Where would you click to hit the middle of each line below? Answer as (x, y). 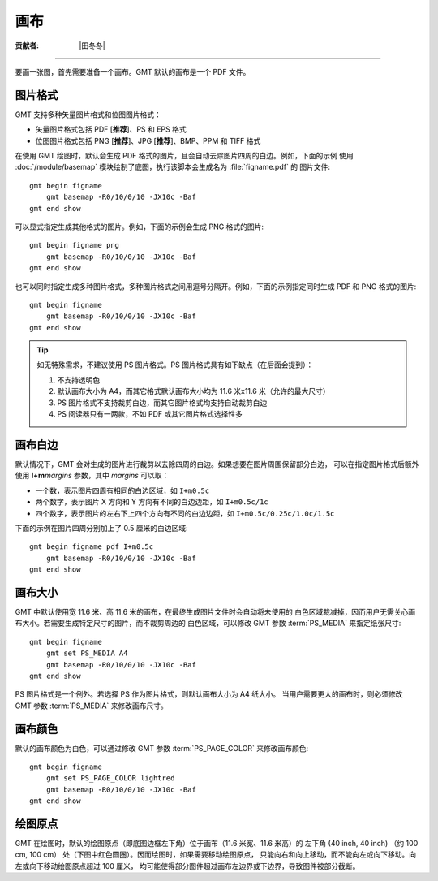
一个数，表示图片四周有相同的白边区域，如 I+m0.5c (122, 490)
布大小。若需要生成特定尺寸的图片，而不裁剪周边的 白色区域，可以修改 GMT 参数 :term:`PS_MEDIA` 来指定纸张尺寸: (208, 623)
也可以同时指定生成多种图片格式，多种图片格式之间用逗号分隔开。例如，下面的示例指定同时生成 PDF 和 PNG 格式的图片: (216, 286)
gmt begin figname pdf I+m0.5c (92, 547)
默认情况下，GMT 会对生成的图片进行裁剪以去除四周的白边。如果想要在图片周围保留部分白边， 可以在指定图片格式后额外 (217, 464)
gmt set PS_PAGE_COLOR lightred (110, 778)
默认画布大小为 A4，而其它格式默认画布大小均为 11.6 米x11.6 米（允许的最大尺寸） (193, 391)
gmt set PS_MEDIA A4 (87, 653)
